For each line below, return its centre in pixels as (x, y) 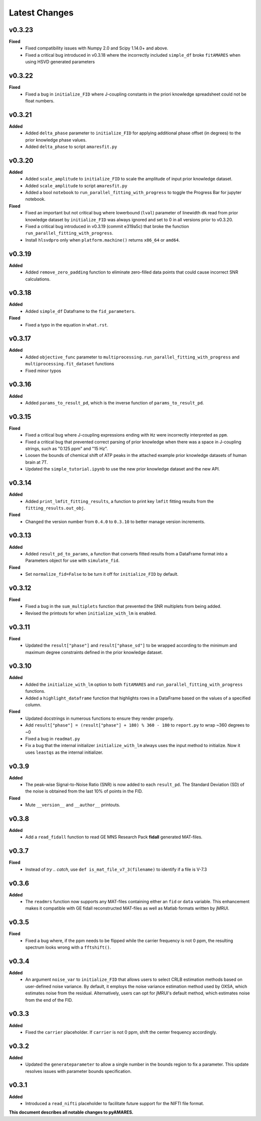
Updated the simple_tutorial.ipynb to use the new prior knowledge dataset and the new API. (123, 469)
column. (33, 705)
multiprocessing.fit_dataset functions (70, 364)
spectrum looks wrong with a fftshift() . (68, 947)
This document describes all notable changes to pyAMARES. (71, 1112)
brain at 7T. (37, 462)
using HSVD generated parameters (60, 62)
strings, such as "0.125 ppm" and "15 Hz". (67, 449)
